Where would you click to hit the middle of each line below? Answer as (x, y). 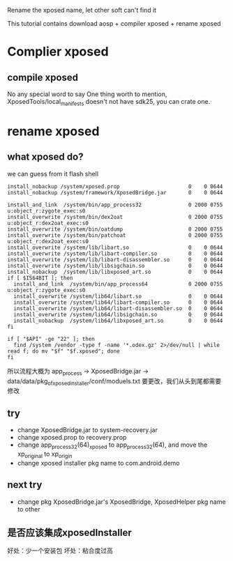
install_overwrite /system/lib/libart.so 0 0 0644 (115, 247)
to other (29, 509)
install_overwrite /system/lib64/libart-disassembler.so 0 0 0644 (118, 308)
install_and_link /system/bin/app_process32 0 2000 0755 (115, 205)
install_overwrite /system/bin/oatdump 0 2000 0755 (115, 229)
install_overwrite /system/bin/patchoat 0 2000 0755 (115, 235)
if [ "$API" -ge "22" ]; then (51, 339)
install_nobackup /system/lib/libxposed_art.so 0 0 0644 (115, 272)
